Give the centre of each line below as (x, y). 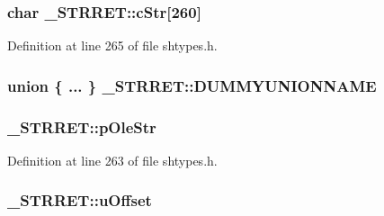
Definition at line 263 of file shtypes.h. (112, 160)
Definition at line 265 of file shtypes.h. (112, 45)
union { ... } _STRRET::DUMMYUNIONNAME (192, 85)
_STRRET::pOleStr (82, 126)
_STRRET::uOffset (80, 200)
